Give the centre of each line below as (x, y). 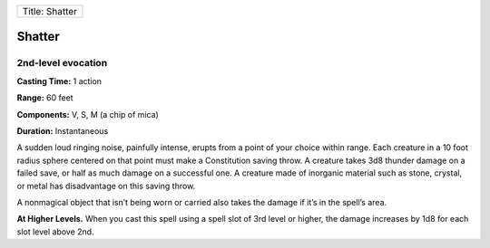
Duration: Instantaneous (63, 130)
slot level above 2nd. (55, 232)
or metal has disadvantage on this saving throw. (106, 186)
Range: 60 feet (45, 98)
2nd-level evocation (62, 63)
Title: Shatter (49, 11)
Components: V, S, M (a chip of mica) (88, 114)
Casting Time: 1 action (59, 81)
